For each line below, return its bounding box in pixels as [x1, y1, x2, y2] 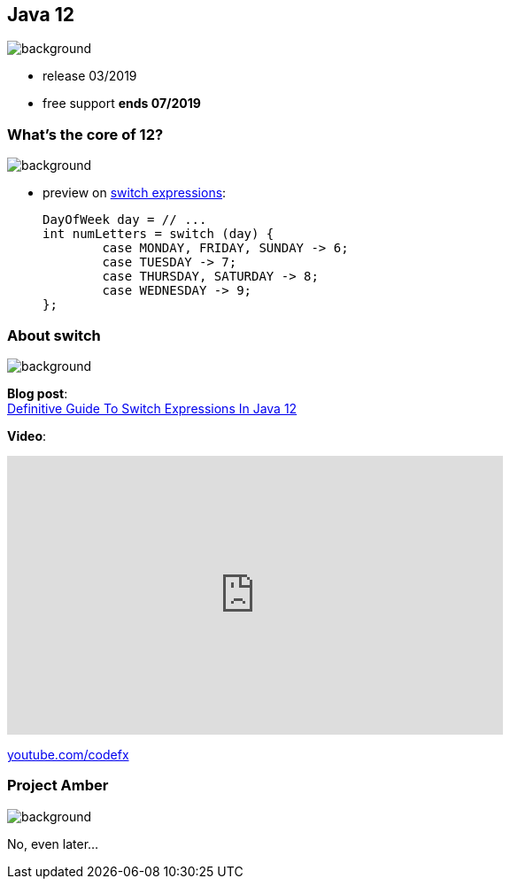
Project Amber [7, 776, 109, 795]
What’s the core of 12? [7, 125, 164, 143]
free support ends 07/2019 [42, 96, 201, 112]
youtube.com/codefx [7, 746, 129, 762]
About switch [7, 326, 101, 344]
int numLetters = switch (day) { [42, 227, 274, 242]
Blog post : [7, 385, 68, 401]
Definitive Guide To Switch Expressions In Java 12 [7, 400, 297, 416]
